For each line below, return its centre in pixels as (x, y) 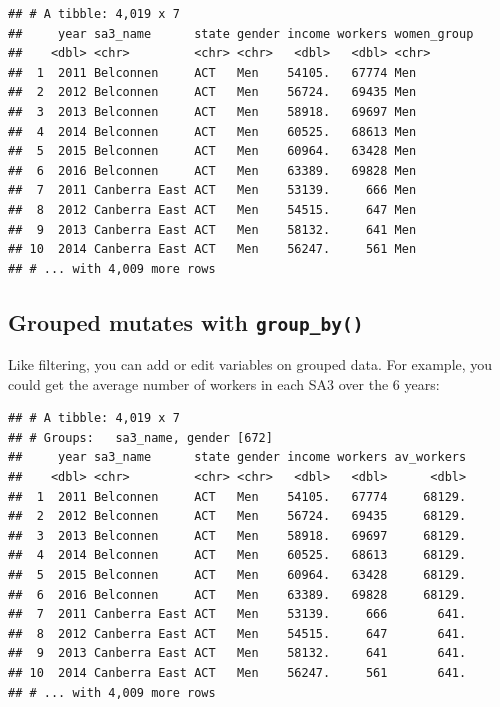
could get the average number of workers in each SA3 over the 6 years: (224, 383)
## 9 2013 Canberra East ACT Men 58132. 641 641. (237, 653)
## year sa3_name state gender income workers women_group (241, 33)
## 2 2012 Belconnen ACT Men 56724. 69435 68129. (237, 516)
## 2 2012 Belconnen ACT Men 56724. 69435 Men (212, 92)
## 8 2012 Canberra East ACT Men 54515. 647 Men (212, 209)
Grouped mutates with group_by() (186, 321)
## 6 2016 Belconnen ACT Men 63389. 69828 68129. (237, 594)
